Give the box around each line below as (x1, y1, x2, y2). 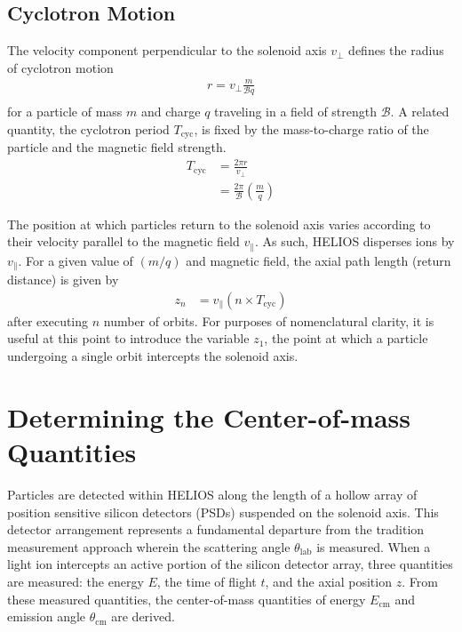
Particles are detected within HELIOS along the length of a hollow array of (7, 484, 418, 503)
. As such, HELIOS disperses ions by (254, 232, 455, 251)
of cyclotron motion (7, 58, 114, 76)
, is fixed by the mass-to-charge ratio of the (194, 119, 429, 138)
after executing (7, 311, 89, 330)
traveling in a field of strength (214, 102, 378, 121)
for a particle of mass (7, 102, 123, 121)
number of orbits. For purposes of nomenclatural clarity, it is (103, 311, 434, 330)
